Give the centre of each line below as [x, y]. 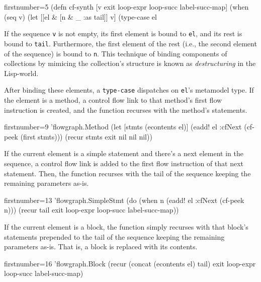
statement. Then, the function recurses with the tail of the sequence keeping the [127, 173]
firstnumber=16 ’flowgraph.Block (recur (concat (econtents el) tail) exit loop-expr [130, 263]
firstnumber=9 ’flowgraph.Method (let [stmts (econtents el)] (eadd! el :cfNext [123, 127]
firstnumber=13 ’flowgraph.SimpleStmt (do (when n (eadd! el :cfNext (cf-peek [124, 200]
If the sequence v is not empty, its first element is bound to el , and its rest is [123, 33]
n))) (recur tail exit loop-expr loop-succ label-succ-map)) [92, 210]
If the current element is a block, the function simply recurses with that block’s [126, 226]
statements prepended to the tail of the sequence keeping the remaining [114, 236]
